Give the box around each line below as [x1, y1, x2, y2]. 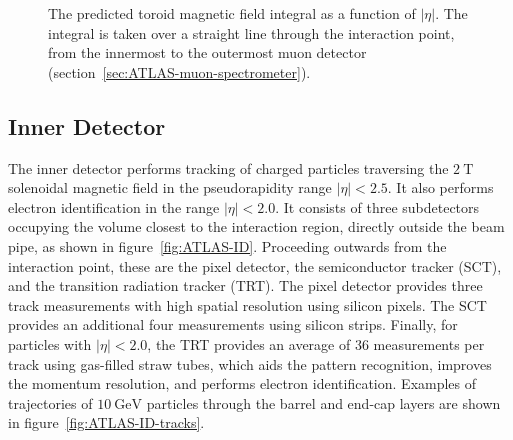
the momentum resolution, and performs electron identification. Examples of [8, 373, 477, 394]
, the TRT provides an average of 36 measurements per [147, 333, 485, 354]
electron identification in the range [8, 196, 220, 217]
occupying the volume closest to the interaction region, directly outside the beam [8, 216, 505, 237]
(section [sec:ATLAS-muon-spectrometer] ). [48, 61, 311, 82]
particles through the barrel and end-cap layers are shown [146, 392, 501, 413]
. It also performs [387, 177, 494, 198]
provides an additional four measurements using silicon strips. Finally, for [8, 314, 458, 335]
